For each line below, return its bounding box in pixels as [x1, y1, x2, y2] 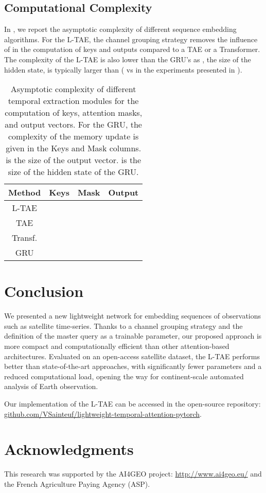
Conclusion [4, 280, 84, 302]
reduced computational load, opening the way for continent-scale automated [4, 371, 244, 381]
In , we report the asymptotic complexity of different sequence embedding [4, 24, 237, 34]
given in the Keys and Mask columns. [6, 142, 141, 154]
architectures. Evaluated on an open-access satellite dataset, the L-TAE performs [4, 350, 260, 361]
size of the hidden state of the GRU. [8, 166, 139, 178]
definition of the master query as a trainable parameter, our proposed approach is [4, 330, 262, 341]
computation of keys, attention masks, [5, 107, 143, 119]
